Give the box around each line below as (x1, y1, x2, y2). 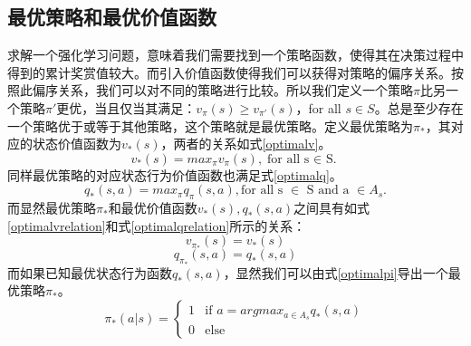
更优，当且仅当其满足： (56, 98, 197, 117)
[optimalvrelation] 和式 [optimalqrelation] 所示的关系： (7, 216, 306, 235)
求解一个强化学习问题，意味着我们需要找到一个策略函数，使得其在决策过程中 (7, 45, 464, 64)
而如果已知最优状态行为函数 (7, 263, 172, 282)
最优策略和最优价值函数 (7, 3, 216, 31)
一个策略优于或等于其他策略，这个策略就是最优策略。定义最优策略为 (7, 116, 413, 135)
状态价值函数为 (32, 134, 121, 153)
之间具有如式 (293, 198, 370, 217)
